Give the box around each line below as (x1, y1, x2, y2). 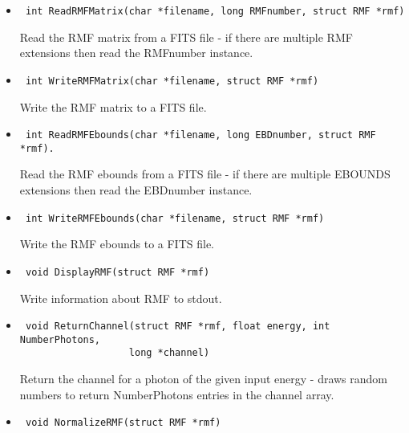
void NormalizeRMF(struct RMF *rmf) (25, 417, 221, 429)
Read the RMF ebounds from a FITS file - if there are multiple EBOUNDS (19, 165, 391, 182)
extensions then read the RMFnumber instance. (19, 44, 253, 61)
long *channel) (128, 347, 210, 359)
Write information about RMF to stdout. (19, 289, 222, 306)
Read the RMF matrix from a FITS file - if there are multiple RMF (19, 28, 353, 45)
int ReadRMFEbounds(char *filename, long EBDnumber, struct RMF (25, 129, 376, 141)
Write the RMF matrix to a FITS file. (19, 98, 207, 115)
